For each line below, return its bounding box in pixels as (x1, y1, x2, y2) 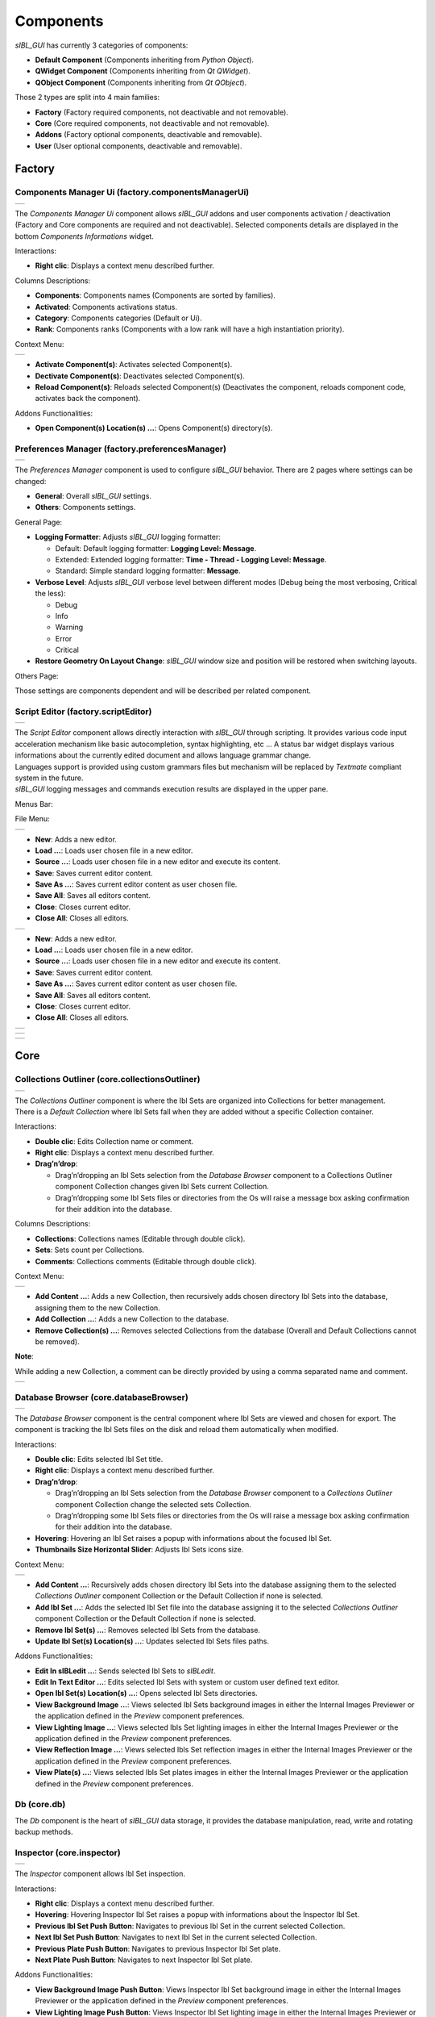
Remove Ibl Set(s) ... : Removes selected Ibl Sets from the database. (35, 1625, 261, 1635)
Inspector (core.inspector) (14, 1847, 121, 1858)
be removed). (35, 1336, 80, 1347)
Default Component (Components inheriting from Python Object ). (35, 55, 254, 65)
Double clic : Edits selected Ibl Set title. (35, 1455, 164, 1464)
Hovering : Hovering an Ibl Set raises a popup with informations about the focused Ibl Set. (35, 1533, 332, 1543)
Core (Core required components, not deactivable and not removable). (35, 118, 270, 128)
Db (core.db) (14, 1799, 66, 1810)
